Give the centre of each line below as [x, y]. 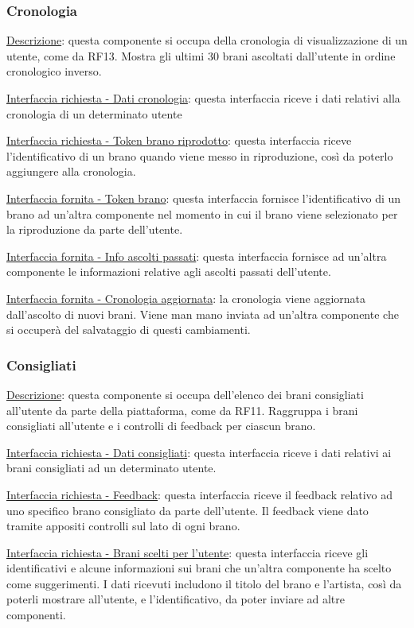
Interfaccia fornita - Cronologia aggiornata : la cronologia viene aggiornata [186, 298]
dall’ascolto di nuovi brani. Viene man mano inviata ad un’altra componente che [203, 314]
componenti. [36, 615]
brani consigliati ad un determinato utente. [111, 468]
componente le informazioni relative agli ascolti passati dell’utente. [169, 271]
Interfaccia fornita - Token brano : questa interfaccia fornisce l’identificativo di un [204, 198]
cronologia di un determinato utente [94, 113]
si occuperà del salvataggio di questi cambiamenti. [129, 330]
